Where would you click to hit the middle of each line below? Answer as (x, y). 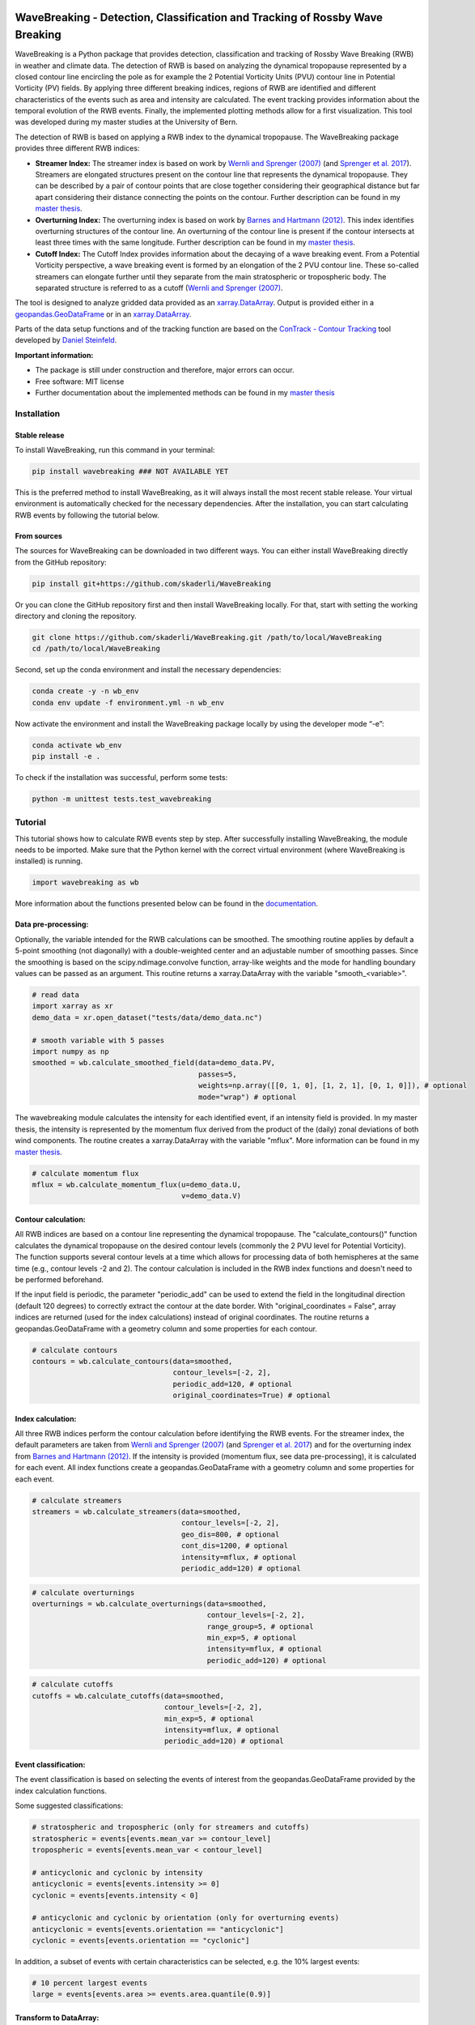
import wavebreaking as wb (85, 882)
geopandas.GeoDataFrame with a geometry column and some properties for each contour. (166, 1328)
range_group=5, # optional (260, 1626)
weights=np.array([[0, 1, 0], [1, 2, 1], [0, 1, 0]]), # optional (333, 1086)
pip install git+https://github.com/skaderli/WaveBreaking (151, 584)
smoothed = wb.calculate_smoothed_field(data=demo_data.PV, (154, 1063)
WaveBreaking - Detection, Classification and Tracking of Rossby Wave (199, 17)
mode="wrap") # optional (248, 1097)
